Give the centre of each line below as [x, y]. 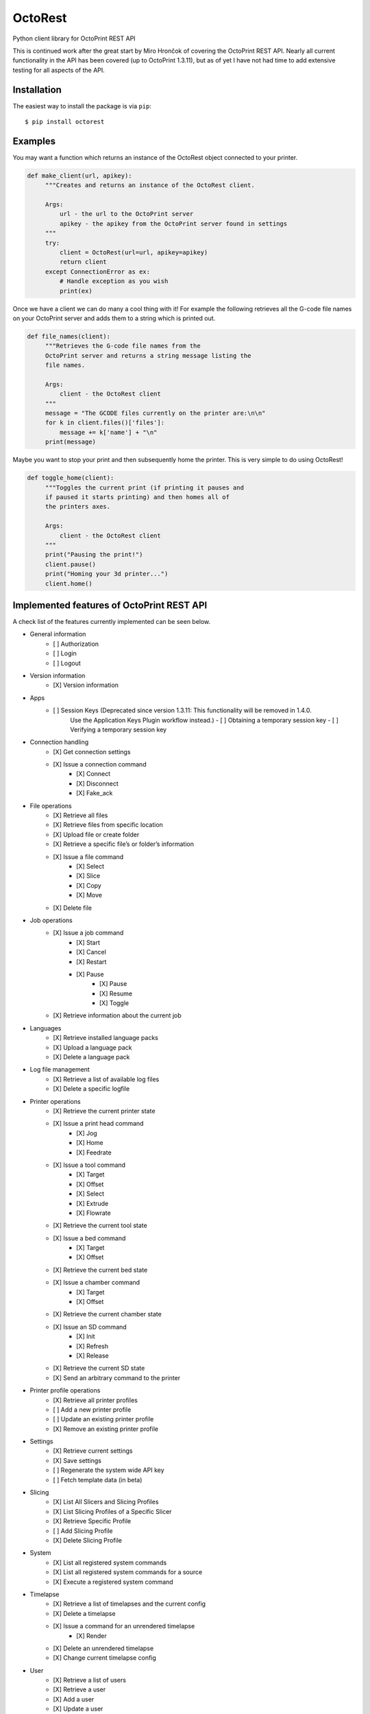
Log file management [60, 1070]
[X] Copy [89, 885]
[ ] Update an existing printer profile [103, 1419]
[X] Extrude [92, 1203]
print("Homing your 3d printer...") [107, 574]
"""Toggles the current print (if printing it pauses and [145, 487]
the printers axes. [78, 507]
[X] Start [88, 942]
